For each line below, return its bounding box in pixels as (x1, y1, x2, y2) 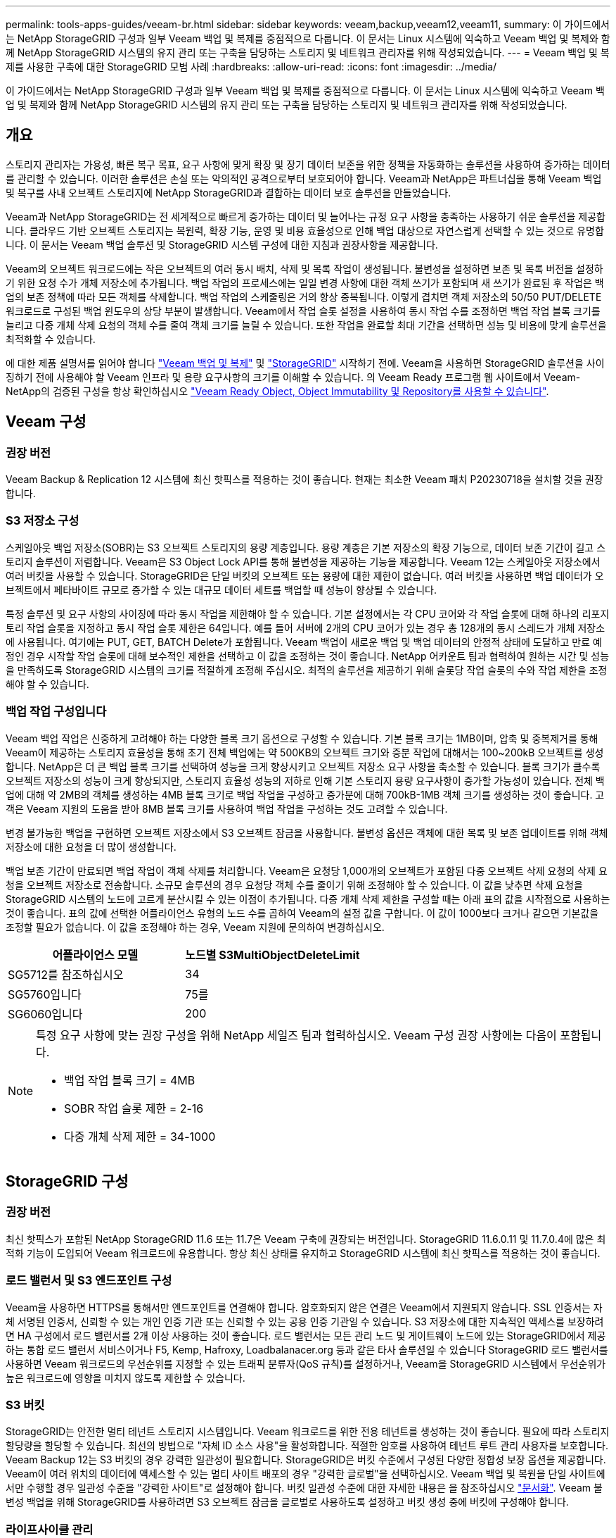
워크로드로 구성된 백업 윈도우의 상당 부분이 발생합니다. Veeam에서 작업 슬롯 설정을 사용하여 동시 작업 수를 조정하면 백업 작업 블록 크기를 (6, 304, 601, 317)
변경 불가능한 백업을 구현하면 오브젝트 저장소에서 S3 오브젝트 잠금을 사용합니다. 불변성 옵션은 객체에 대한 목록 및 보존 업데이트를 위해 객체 (6, 826, 608, 839)
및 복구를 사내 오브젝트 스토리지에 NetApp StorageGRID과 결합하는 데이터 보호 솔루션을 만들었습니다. (6, 186, 451, 199)
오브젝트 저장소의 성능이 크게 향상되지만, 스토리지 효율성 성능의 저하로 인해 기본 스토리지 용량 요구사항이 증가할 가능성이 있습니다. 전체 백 (6, 774, 605, 787)
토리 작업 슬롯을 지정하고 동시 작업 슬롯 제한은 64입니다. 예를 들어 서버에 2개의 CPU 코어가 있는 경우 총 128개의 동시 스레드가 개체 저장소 (6, 621, 605, 634)
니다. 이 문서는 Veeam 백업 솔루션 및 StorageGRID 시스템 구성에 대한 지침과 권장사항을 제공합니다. (6, 238, 438, 251)
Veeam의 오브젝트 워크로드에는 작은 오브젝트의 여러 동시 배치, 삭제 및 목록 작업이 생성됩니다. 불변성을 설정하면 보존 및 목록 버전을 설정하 (6, 262, 603, 275)
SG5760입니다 (8, 987, 82, 1001)
